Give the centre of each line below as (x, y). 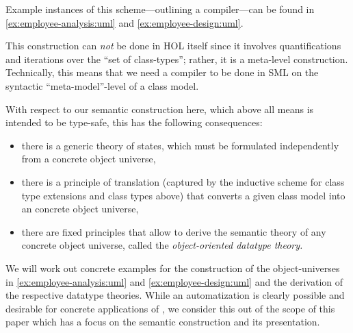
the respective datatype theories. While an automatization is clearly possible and (175, 295)
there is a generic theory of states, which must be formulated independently (180, 145)
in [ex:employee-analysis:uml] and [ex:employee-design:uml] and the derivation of (174, 281)
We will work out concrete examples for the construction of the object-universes (173, 268)
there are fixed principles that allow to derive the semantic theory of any (174, 231)
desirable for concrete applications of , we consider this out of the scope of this (170, 308)
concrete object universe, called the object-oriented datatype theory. (162, 245)
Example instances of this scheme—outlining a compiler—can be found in (160, 9)
